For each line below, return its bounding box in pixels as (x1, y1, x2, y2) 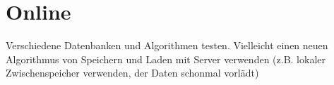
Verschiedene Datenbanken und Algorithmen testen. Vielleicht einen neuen (6, 38, 328, 53)
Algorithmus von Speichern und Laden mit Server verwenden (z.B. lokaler (6, 51, 326, 66)
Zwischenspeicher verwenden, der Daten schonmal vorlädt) (6, 65, 259, 80)
